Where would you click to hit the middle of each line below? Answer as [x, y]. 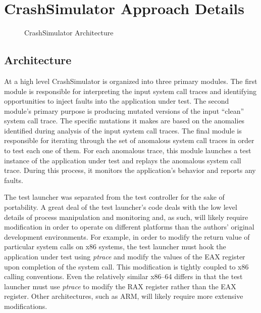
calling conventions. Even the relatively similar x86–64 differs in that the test [123, 276]
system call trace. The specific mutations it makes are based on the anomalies [124, 121]
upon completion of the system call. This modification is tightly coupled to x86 [126, 266]
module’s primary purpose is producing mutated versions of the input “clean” [124, 110]
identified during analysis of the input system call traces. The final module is [123, 130]
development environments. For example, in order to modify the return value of [127, 236]
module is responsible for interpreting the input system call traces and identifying [130, 91]
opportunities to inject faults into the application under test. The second [117, 101]
